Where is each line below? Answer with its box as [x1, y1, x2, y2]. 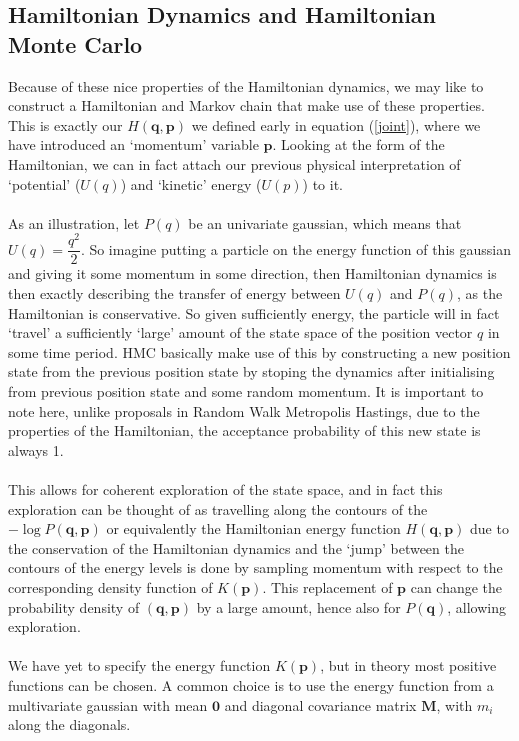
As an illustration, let [8, 212, 140, 233]
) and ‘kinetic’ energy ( [120, 173, 262, 194]
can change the [410, 576, 503, 597]
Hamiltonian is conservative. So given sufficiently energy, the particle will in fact [8, 302, 500, 323]
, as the [456, 283, 503, 304]
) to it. [302, 173, 343, 194]
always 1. [8, 439, 64, 460]
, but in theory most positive [320, 655, 497, 676]
